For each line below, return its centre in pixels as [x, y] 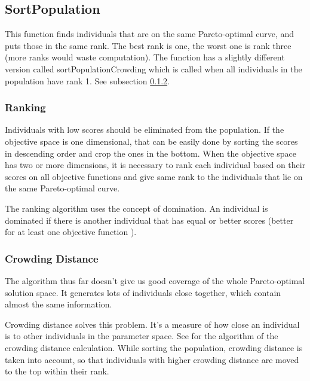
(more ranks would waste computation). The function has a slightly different [145, 57]
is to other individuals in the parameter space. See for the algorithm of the [142, 336]
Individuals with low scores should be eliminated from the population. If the [145, 129]
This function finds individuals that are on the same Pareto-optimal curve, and [150, 34]
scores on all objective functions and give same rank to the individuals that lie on [154, 176]
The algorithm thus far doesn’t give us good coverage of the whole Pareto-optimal [155, 280]
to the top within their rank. [57, 371]
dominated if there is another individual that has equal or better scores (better [149, 220]
